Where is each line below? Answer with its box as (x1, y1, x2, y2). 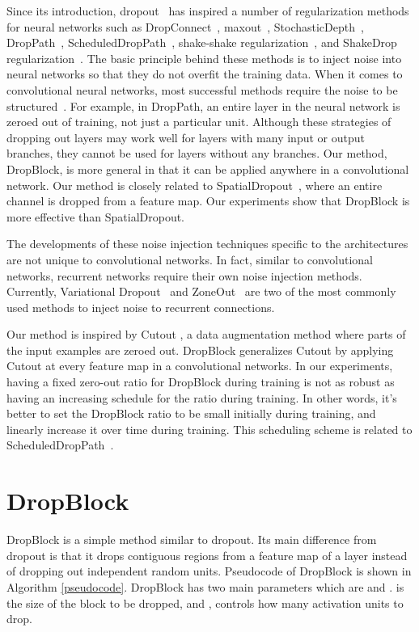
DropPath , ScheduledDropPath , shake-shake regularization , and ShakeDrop (6, 34, 397, 51)
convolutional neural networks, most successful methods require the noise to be (6, 81, 398, 98)
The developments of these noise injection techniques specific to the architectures (6, 235, 408, 252)
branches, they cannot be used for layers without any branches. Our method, (6, 145, 387, 162)
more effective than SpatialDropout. (6, 208, 185, 225)
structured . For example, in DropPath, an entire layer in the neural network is (6, 97, 400, 114)
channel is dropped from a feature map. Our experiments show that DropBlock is (6, 192, 410, 209)
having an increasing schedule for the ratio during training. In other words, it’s (6, 389, 397, 406)
